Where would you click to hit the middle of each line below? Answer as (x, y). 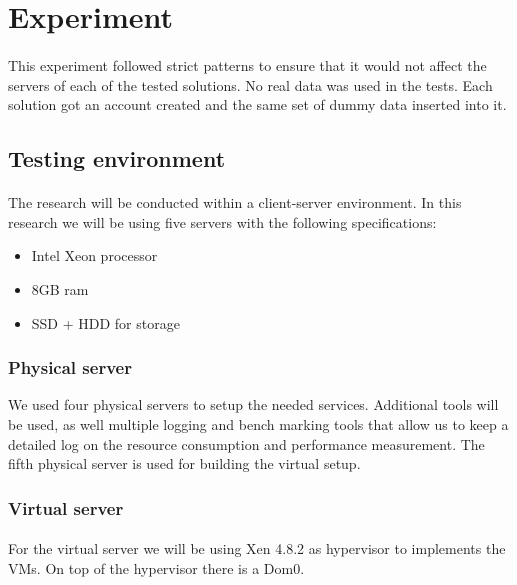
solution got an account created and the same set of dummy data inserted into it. (257, 104)
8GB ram (60, 288)
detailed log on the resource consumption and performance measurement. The (246, 443)
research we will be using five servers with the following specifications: (222, 221)
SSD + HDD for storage (105, 322)
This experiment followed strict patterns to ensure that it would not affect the (247, 64)
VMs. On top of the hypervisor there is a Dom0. (156, 567)
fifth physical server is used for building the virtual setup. (184, 463)
